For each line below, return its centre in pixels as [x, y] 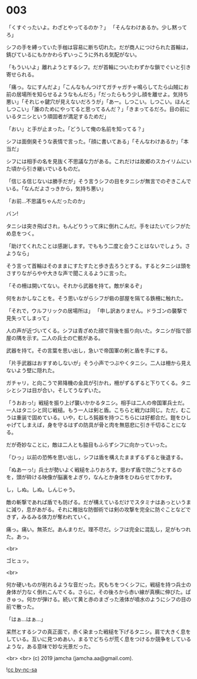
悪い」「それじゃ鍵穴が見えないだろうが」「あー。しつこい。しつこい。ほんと [98, 101]
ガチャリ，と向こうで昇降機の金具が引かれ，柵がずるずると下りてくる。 [94, 383]
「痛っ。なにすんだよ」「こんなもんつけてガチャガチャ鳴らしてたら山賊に [95, 87]
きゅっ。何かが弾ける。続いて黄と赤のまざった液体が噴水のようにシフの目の [99, 599]
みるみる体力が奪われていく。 [57, 516]
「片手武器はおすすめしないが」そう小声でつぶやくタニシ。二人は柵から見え [99, 363]
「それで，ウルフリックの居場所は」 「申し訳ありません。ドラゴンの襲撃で [97, 310]
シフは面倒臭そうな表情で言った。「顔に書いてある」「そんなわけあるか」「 [95, 141]
